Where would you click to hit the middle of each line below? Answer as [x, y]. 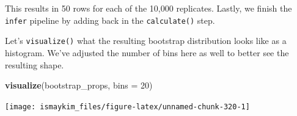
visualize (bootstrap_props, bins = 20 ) [79, 85]
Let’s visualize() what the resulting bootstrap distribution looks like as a [146, 41]
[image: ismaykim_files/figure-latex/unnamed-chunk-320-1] [127, 107]
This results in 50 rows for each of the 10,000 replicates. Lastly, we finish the [148, 8]
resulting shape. [35, 64]
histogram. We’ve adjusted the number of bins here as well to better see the [147, 52]
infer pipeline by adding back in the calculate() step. [110, 20]
